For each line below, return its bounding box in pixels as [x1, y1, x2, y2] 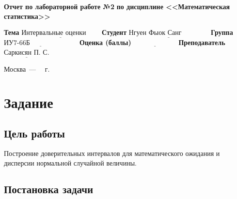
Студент [102, 27, 127, 37]
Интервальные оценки [21, 30, 86, 37]
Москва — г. [4, 64, 50, 74]
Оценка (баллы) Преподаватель [79, 37, 225, 47]
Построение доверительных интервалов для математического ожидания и [4, 148, 220, 158]
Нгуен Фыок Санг [128, 30, 182, 37]
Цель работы [4, 125, 65, 140]
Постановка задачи [4, 181, 94, 196]
